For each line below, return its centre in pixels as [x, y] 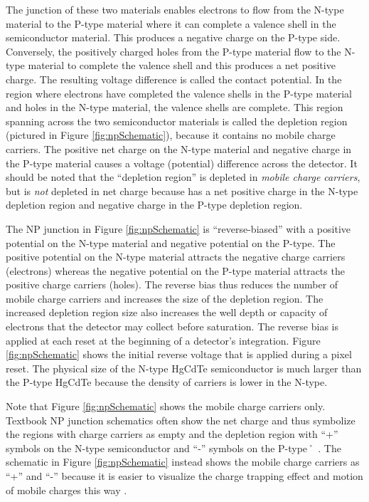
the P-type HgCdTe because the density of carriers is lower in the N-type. [167, 382]
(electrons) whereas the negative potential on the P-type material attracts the [175, 270]
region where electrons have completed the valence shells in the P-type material [179, 93]
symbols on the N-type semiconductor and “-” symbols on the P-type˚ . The [173, 448]
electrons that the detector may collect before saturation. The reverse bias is [172, 326]
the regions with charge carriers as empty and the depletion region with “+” [172, 434]
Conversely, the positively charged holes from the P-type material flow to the [173, 51]
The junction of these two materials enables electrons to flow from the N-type [175, 9]
